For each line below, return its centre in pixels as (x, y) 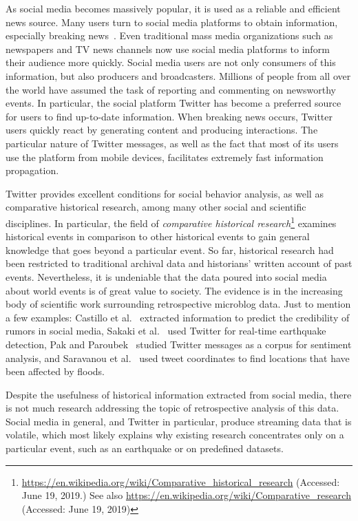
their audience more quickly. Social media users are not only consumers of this (171, 62)
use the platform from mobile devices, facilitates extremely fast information (165, 157)
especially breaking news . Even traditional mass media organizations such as (169, 35)
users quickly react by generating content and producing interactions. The (162, 130)
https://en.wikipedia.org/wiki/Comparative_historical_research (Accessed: (181, 481)
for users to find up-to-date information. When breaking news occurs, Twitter (169, 116)
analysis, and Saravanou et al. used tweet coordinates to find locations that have (178, 358)
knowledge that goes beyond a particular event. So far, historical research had (170, 249)
